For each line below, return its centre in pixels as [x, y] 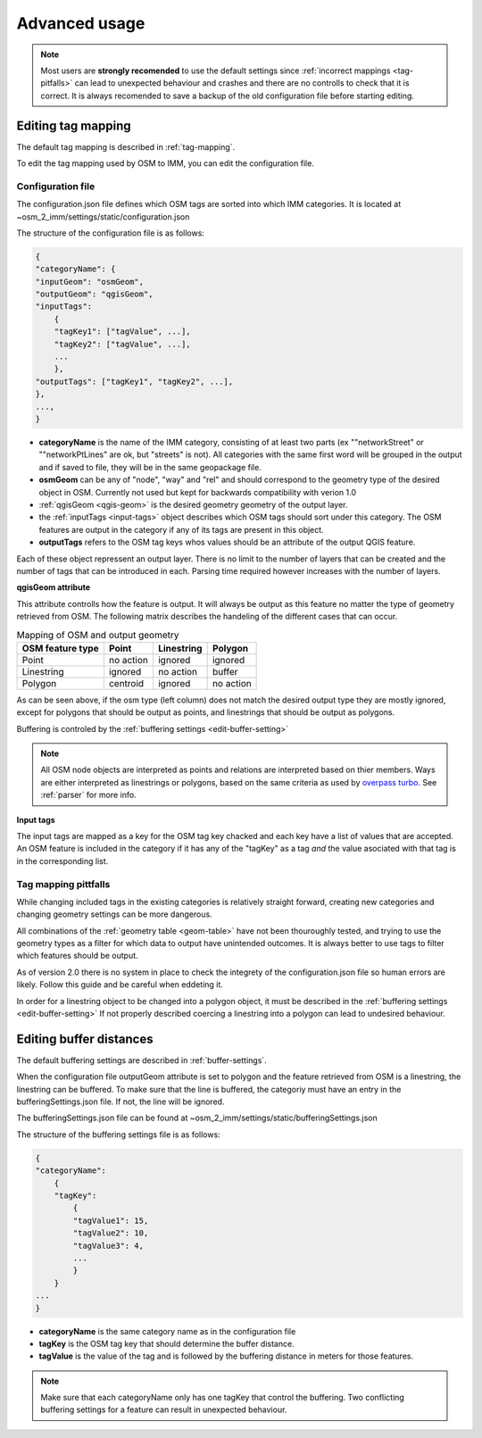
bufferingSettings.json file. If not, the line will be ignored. [120, 1101]
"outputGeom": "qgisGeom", [94, 294]
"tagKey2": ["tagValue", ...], [122, 344]
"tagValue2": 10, [111, 1233]
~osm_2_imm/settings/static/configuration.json [103, 216]
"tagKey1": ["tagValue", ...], [122, 332]
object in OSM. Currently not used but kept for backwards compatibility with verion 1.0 [198, 492]
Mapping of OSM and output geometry [98, 635]
